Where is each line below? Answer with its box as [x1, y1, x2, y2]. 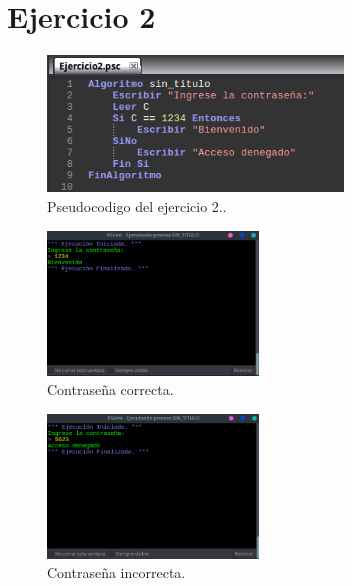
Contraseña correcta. [47, 379, 174, 400]
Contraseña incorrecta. [47, 562, 186, 583]
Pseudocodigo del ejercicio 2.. [47, 196, 227, 217]
